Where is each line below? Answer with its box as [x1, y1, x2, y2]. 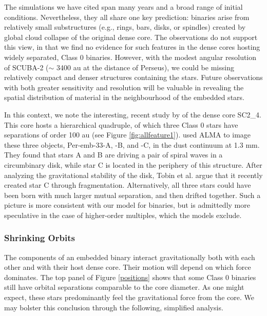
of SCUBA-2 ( [4, 62, 49, 72]
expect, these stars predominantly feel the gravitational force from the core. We [4, 292, 254, 303]
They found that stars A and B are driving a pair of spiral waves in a [4, 149, 223, 160]
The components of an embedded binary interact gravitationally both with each [4, 251, 255, 262]
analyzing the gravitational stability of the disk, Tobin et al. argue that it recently [4, 169, 263, 180]
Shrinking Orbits [4, 231, 75, 244]
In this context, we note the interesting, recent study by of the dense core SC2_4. [4, 109, 261, 120]
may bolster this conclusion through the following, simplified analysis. [4, 302, 223, 312]
